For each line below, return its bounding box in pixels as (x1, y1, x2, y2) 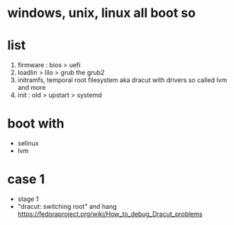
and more (17, 83, 46, 92)
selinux (17, 139, 39, 148)
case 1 (7, 171, 45, 187)
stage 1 (17, 195, 39, 203)
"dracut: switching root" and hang (17, 202, 117, 210)
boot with (7, 115, 65, 132)
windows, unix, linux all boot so (7, 5, 196, 21)
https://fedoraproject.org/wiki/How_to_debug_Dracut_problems (17, 210, 203, 218)
